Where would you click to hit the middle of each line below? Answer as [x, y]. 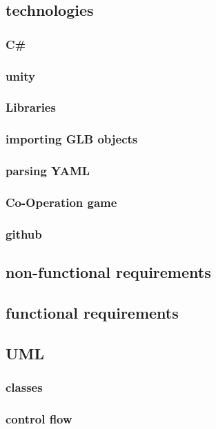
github [24, 233]
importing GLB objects [72, 139]
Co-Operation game [61, 202]
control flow [39, 418]
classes [24, 387]
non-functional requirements [108, 272]
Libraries [31, 107]
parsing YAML [48, 171]
